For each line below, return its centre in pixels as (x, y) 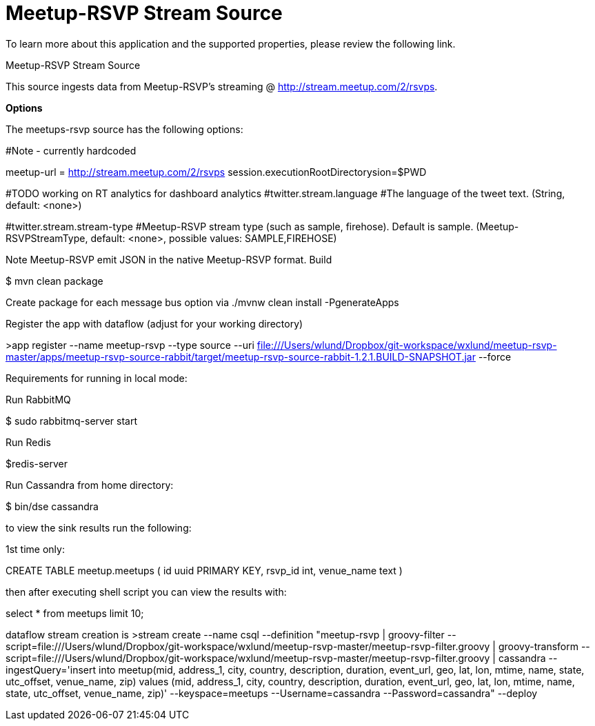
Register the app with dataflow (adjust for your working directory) (154, 323)
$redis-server (37, 463)
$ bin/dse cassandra (52, 506)
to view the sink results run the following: (99, 527)
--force (495, 356)
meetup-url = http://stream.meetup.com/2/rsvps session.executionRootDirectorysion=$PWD (216, 172)
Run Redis (28, 442)
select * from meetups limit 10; (75, 613)
